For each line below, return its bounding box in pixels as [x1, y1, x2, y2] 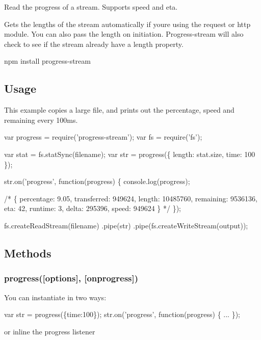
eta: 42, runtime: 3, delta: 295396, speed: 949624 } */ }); [4, 203, 181, 214]
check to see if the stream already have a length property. [4, 38, 184, 49]
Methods [4, 245, 51, 260]
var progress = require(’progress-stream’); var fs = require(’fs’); [4, 132, 202, 142]
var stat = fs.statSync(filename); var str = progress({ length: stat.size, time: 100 [4, 148, 255, 159]
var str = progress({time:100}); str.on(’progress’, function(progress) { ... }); [4, 309, 240, 320]
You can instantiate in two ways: [4, 292, 107, 302]
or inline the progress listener [4, 326, 95, 336]
